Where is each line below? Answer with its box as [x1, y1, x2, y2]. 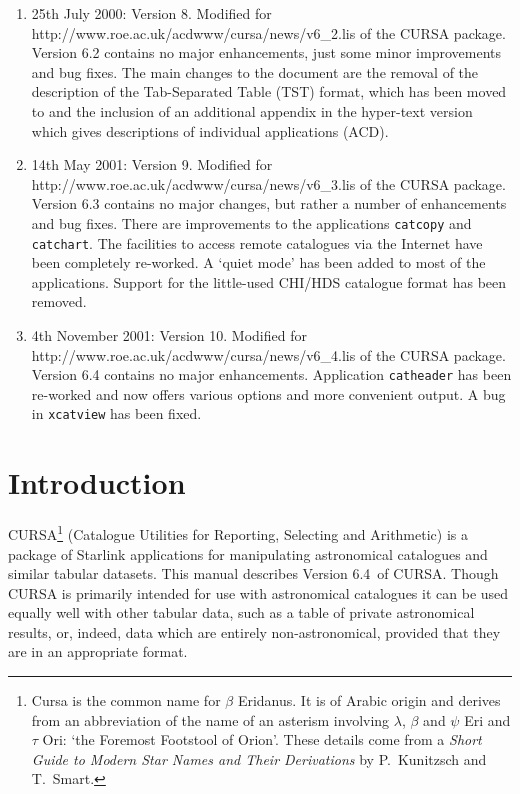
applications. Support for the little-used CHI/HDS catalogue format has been [31, 271, 507, 292]
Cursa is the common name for [31, 690, 221, 711]
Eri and [464, 709, 511, 730]
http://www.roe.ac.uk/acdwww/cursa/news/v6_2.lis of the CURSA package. [31, 22, 506, 43]
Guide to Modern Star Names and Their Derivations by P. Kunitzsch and [31, 748, 487, 769]
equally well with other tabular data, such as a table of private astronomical [8, 602, 475, 623]
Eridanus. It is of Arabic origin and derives [237, 690, 501, 711]
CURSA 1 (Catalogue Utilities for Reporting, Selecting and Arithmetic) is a [8, 521, 468, 544]
